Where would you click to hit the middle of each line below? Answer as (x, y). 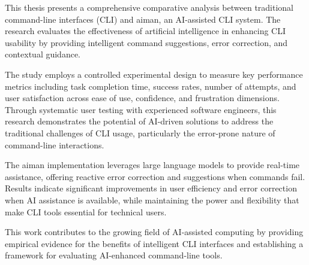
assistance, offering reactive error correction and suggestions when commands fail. (155, 176)
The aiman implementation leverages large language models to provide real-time (152, 165)
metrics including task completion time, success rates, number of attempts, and (151, 86)
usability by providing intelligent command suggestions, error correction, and (146, 42)
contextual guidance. (43, 54)
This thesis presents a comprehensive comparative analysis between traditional (149, 7)
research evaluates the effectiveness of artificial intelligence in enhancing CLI (145, 31)
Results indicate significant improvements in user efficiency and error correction (151, 188)
